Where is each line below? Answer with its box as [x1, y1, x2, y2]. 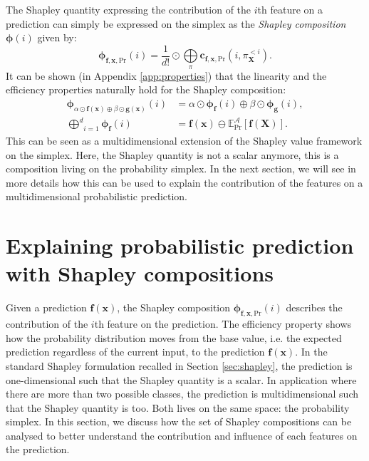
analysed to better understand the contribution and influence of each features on [6, 428, 358, 442]
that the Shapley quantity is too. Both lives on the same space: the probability [6, 400, 350, 415]
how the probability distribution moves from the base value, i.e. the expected [6, 330, 342, 345]
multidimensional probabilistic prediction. [6, 189, 188, 204]
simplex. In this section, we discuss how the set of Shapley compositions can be [6, 414, 352, 429]
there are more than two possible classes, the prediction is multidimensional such [6, 386, 359, 401]
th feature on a [257, 2, 323, 16]
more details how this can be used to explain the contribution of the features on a [6, 175, 363, 190]
